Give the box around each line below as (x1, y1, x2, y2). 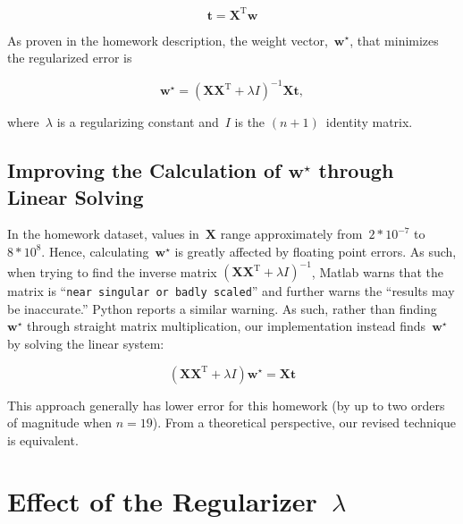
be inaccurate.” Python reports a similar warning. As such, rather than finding (7, 299, 437, 317)
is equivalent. (7, 430, 79, 449)
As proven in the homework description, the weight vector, (7, 30, 328, 49)
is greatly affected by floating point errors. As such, (174, 241, 457, 260)
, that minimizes (349, 30, 439, 49)
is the (234, 113, 265, 131)
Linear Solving (7, 182, 144, 210)
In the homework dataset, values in (7, 224, 199, 243)
